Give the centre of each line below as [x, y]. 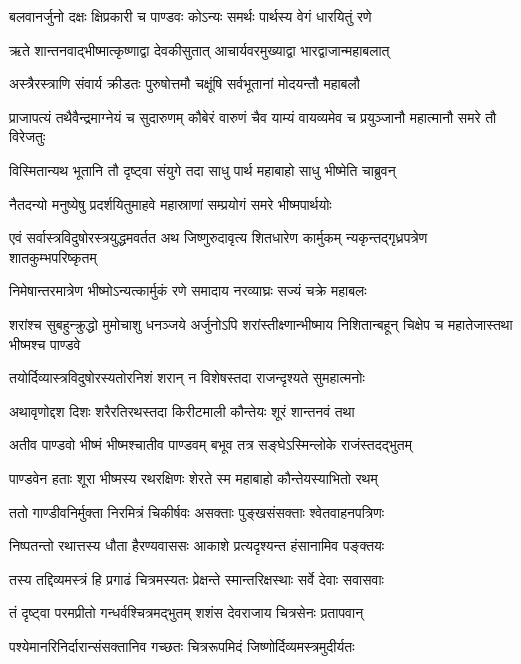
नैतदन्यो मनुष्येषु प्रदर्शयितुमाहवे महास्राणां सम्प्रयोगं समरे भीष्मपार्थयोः [170, 203]
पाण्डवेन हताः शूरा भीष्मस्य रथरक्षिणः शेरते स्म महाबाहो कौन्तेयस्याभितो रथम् [193, 477]
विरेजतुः [27, 136]
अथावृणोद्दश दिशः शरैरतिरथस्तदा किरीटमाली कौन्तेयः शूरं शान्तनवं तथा [182, 410]
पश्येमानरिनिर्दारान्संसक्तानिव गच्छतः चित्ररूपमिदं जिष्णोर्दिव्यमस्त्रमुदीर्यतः [182, 645]
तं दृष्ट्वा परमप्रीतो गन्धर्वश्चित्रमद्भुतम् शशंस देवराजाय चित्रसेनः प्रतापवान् [186, 612]
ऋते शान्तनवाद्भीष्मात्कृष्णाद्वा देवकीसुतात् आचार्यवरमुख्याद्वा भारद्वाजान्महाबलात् [199, 49]
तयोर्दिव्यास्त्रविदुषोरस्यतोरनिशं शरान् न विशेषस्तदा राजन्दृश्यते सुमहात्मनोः [187, 377]
